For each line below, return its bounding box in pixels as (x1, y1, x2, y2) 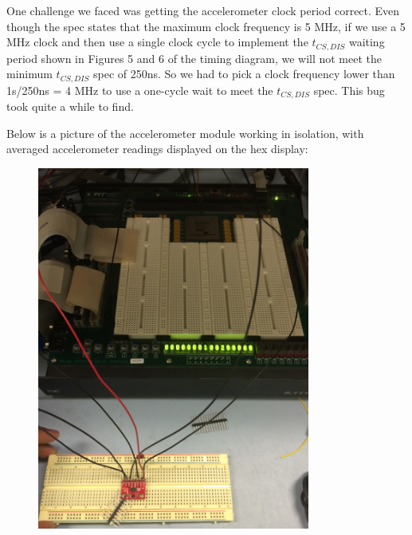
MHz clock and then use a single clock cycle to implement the (6, 33, 308, 50)
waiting (348, 33, 385, 50)
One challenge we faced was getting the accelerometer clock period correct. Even (6, 2, 400, 18)
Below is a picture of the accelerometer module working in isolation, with (6, 124, 364, 141)
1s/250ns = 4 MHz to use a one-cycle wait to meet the (6, 81, 273, 98)
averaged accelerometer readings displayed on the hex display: (6, 140, 308, 157)
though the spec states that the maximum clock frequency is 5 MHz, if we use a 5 (6, 18, 406, 34)
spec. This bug (313, 81, 385, 98)
